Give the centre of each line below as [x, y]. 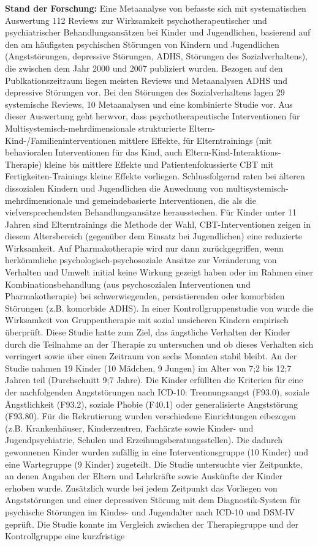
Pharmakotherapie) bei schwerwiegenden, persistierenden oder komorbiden [145, 296]
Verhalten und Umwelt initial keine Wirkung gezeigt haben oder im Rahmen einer [159, 272]
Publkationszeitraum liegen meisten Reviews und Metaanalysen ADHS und [146, 80]
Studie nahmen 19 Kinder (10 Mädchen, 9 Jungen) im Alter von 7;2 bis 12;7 [148, 368]
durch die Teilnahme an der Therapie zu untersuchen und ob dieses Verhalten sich [159, 344]
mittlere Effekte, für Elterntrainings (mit [195, 140]
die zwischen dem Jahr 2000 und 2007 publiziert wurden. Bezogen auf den [144, 68]
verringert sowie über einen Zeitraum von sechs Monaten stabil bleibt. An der [151, 356]
